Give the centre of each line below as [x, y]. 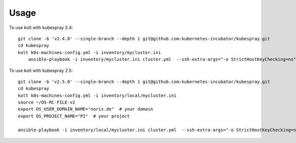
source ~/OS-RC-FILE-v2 [47, 102]
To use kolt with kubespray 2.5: [41, 70]
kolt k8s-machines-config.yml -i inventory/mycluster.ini [90, 52]
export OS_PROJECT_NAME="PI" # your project [74, 116]
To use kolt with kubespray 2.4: [41, 28]
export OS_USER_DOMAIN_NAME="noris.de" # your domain [86, 109]
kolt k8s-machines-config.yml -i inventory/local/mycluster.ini [97, 95]
